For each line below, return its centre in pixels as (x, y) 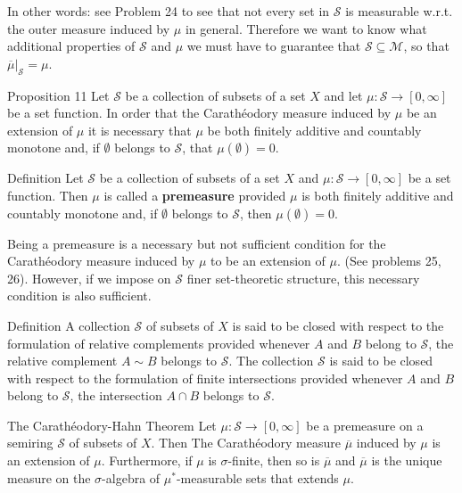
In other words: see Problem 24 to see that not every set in (169, 11)
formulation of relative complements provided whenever (159, 343)
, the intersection (116, 395)
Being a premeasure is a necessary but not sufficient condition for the (197, 243)
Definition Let (45, 178)
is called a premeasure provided (195, 195)
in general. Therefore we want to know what (306, 28)
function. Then (48, 195)
